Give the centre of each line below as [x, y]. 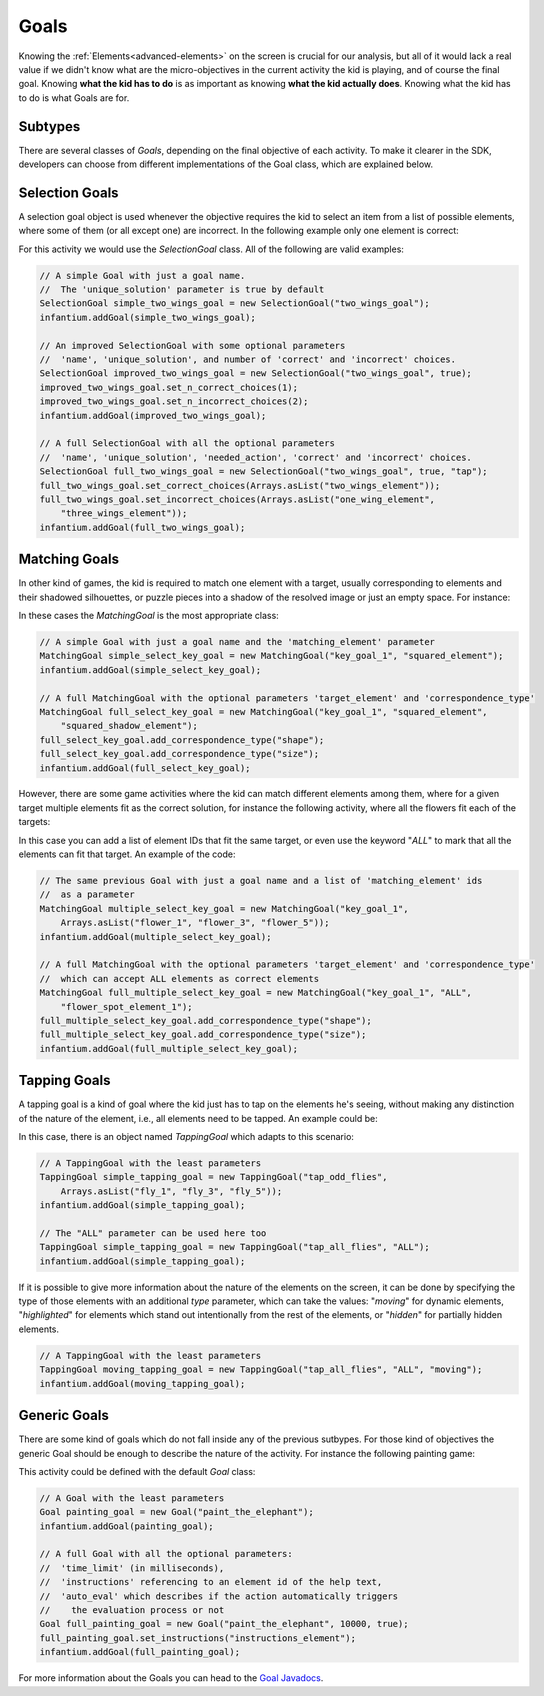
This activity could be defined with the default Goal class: [137, 1471]
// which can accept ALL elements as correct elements [179, 978]
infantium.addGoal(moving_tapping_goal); [142, 1383]
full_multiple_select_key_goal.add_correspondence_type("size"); [203, 1034]
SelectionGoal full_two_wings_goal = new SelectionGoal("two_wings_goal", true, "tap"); [264, 471]
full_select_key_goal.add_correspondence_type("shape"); [182, 739]
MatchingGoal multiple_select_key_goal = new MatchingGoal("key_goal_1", [224, 908]
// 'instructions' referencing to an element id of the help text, [211, 1582]
